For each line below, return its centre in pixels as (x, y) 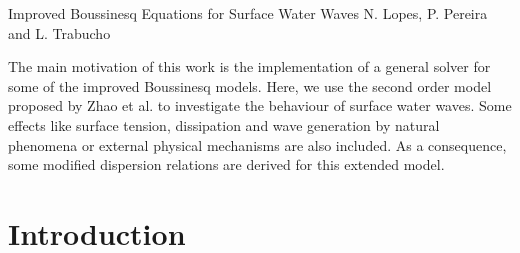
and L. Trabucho (59, 32)
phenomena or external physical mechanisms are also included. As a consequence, (257, 144)
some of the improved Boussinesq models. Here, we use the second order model (250, 85)
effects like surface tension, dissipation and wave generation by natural (224, 124)
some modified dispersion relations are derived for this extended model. (226, 164)
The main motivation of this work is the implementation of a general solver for (249, 66)
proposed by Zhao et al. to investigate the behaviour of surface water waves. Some (260, 105)
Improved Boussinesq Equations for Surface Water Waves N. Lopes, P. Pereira (248, 13)
